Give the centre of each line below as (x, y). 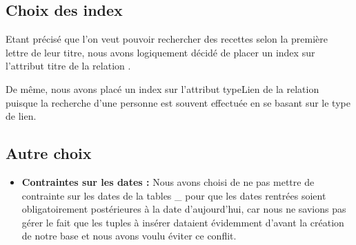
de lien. (21, 116)
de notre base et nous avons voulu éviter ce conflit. (129, 236)
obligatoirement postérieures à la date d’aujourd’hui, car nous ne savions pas (184, 209)
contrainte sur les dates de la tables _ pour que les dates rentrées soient (174, 195)
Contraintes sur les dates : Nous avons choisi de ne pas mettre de (168, 181)
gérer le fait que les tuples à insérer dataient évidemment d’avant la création (183, 222)
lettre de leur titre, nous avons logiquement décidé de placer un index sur (160, 52)
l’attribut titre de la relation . (68, 66)
